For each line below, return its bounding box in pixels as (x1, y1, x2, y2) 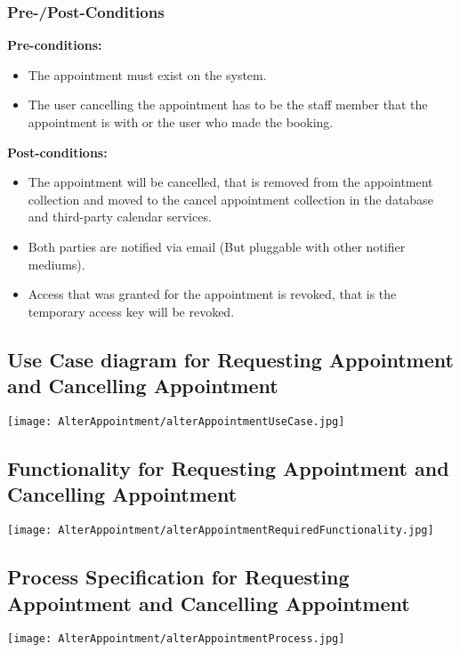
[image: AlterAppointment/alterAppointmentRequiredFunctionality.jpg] (7, 524, 434, 537)
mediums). (28, 254, 85, 273)
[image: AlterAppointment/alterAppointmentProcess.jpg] (7, 632, 345, 646)
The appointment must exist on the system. (28, 65, 267, 84)
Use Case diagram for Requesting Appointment (7, 345, 454, 373)
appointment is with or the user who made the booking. (28, 113, 334, 131)
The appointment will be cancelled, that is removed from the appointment (28, 173, 433, 191)
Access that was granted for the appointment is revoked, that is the (28, 285, 397, 303)
